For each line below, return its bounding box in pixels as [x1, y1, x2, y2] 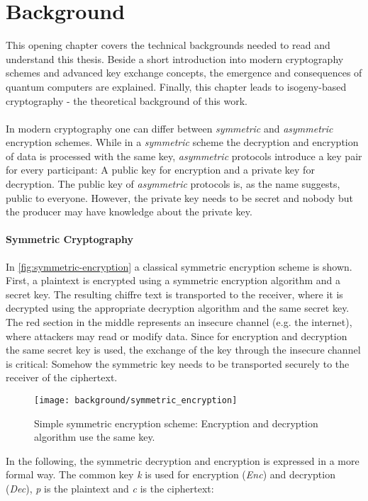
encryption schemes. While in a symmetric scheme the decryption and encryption [6, 135, 359, 150]
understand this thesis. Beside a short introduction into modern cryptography [6, 51, 344, 66]
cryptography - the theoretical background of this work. [6, 93, 247, 108]
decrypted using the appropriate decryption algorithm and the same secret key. [6, 300, 350, 315]
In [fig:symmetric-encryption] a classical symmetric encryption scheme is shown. [6, 259, 352, 274]
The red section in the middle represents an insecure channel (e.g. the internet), [6, 315, 352, 330]
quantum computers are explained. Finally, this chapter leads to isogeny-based [6, 79, 347, 94]
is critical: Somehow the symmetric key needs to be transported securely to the [6, 356, 350, 371]
